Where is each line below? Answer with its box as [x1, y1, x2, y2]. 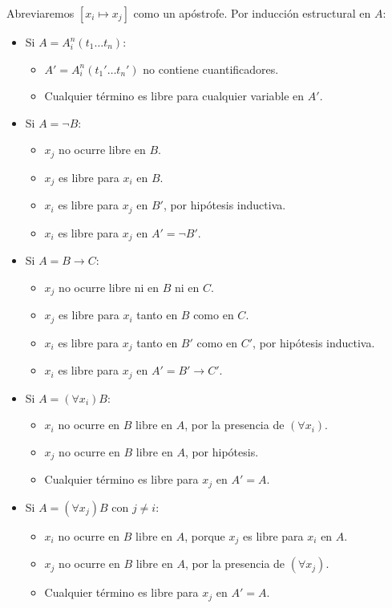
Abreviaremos [6, 5, 75, 21]
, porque [184, 527, 225, 544]
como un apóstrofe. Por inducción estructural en [133, 5, 371, 21]
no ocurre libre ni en [59, 278, 160, 295]
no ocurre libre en [59, 141, 146, 158]
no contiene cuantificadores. [143, 60, 279, 77]
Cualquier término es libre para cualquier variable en [44, 87, 305, 104]
